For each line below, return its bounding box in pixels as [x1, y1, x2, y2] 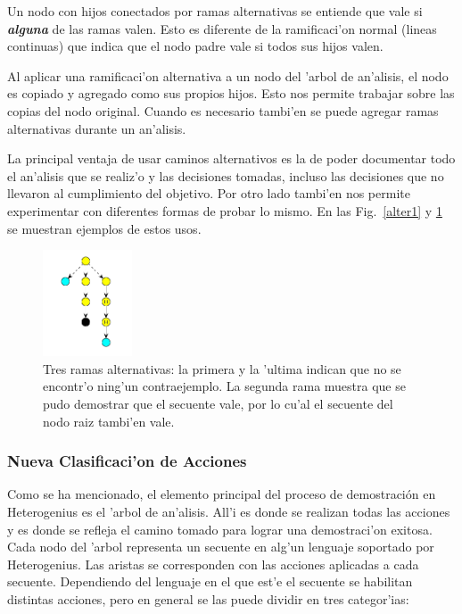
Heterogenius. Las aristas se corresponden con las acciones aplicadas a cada [7, 554, 419, 573]
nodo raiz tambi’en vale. [43, 411, 175, 430]
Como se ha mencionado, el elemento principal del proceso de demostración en [7, 485, 436, 503]
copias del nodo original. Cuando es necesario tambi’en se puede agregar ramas [7, 101, 439, 120]
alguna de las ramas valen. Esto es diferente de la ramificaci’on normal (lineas [7, 19, 437, 37]
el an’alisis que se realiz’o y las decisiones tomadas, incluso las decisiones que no [7, 166, 444, 185]
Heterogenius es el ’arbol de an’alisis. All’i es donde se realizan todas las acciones [7, 502, 450, 521]
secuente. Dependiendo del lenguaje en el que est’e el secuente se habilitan [7, 572, 413, 591]
